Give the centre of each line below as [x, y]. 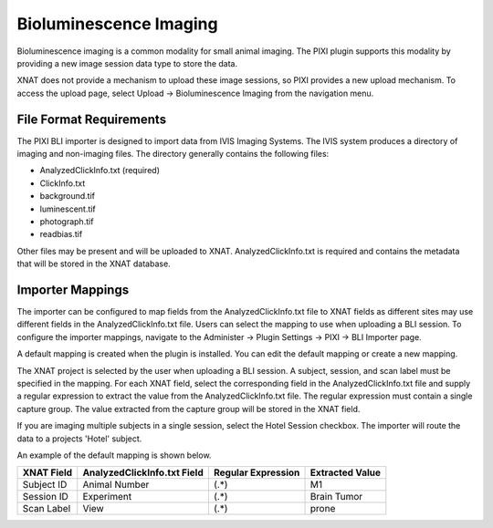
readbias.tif [61, 234]
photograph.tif [67, 221]
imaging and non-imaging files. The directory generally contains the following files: [173, 154]
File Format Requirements [92, 119]
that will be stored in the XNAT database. [94, 264]
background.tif [68, 196]
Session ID [45, 497]
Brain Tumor [336, 497]
